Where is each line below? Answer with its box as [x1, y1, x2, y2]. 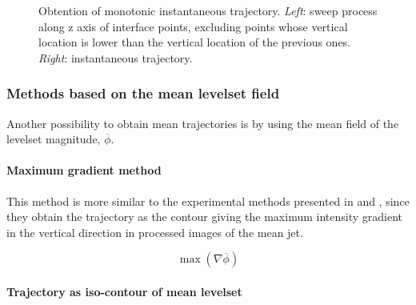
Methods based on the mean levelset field [6, 83, 280, 103]
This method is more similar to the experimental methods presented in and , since [6, 192, 410, 209]
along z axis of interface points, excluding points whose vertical [38, 18, 348, 34]
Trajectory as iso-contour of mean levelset [6, 283, 242, 299]
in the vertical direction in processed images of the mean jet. [6, 223, 303, 240]
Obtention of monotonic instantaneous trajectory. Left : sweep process [38, 2, 378, 18]
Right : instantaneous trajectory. [38, 49, 193, 66]
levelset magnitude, [6, 130, 101, 147]
